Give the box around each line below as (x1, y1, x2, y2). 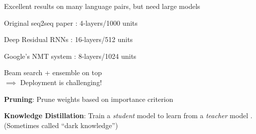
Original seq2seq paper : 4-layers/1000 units (4, 17, 138, 28)
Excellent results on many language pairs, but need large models (4, 1, 200, 11)
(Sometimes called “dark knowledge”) (4, 120, 118, 130)
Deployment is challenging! (20, 77, 102, 87)
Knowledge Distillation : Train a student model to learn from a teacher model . (4, 110, 253, 121)
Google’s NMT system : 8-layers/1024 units (4, 50, 137, 61)
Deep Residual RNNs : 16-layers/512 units (4, 34, 133, 45)
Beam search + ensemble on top (4, 67, 102, 78)
